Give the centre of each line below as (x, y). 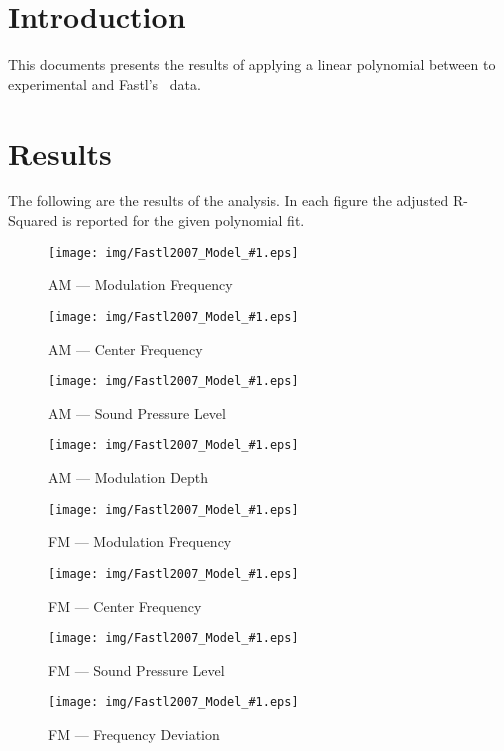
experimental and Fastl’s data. (104, 83)
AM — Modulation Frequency (140, 284)
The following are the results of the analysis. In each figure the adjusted (228, 200)
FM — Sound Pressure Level (136, 669)
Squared (33, 220)
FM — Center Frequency (125, 605)
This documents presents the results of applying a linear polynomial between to (252, 64)
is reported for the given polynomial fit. (183, 220)
